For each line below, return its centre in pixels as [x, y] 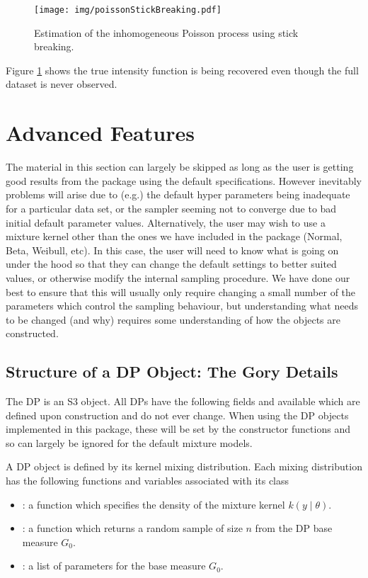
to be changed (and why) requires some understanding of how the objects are [173, 319]
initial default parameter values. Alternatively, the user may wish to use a [166, 222]
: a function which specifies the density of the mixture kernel [154, 504]
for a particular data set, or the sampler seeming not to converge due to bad [171, 208]
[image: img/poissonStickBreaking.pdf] [128, 10]
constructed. [32, 333]
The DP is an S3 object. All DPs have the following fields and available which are [183, 401]
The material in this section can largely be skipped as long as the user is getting [180, 167]
